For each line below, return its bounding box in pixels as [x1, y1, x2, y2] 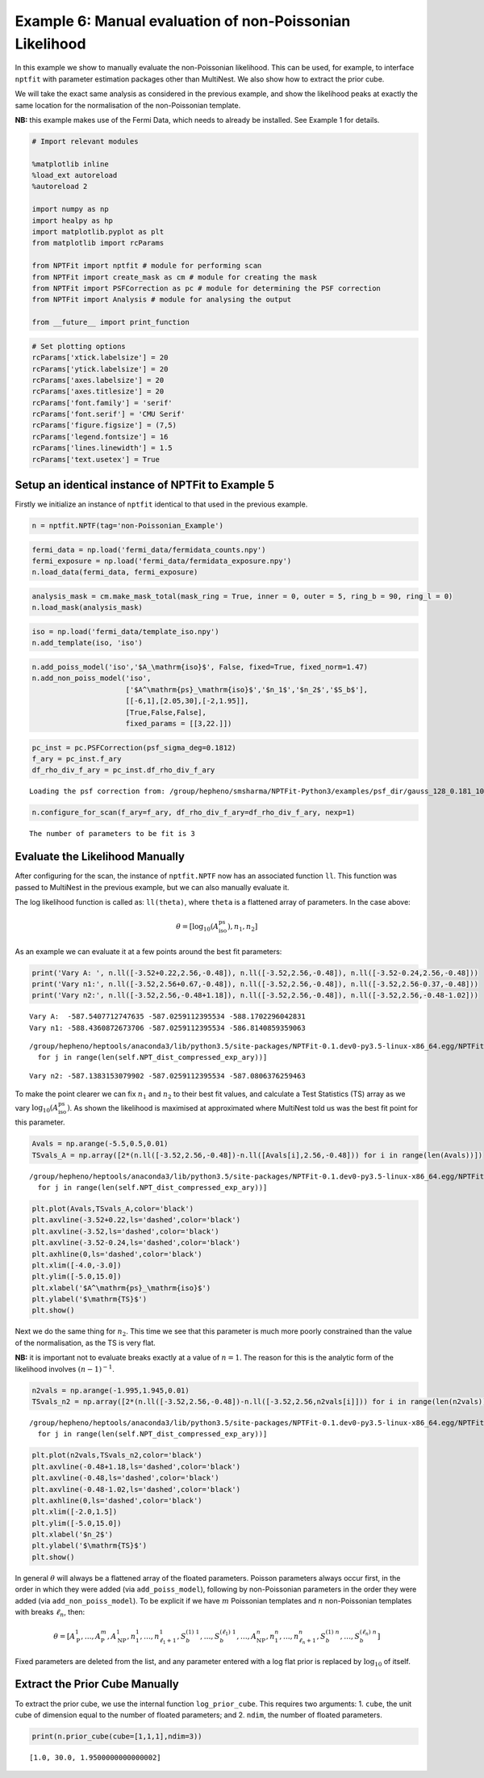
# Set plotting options [31, 342, 127, 351]
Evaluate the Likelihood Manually [15, 850, 186, 864]
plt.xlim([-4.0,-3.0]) [31, 1260, 122, 1270]
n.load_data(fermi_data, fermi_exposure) [31, 568, 198, 577]
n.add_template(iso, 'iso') [31, 638, 143, 648]
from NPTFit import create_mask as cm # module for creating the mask [31, 272, 318, 282]
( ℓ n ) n [359, 1629, 377, 1637]
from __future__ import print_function [31, 317, 190, 327]
